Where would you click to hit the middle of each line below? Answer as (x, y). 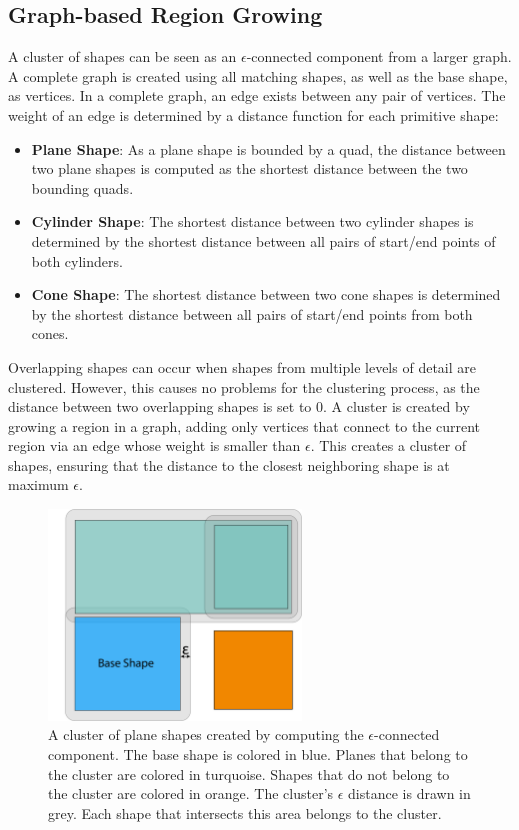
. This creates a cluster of (388, 445)
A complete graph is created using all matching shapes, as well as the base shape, (258, 75)
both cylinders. (77, 260)
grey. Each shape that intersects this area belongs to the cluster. (245, 812)
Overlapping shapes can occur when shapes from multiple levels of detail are (242, 366)
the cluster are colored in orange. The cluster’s (191, 793)
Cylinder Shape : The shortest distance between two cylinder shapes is (252, 221)
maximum (38, 484)
